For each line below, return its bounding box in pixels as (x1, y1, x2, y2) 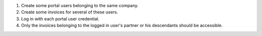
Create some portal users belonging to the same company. (21, 3, 139, 8)
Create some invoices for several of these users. (21, 9, 118, 15)
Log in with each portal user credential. (21, 16, 99, 21)
